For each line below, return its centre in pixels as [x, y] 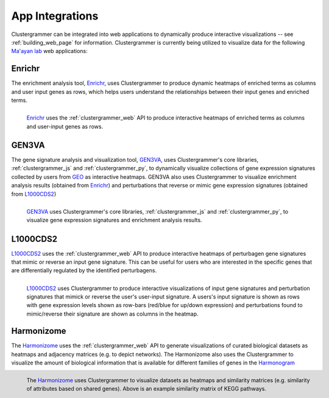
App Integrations [55, 16]
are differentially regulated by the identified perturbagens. [84, 270]
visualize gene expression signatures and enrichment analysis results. [114, 220]
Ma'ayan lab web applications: [49, 51]
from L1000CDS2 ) [34, 194]
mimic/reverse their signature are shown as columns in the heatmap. [112, 314]
